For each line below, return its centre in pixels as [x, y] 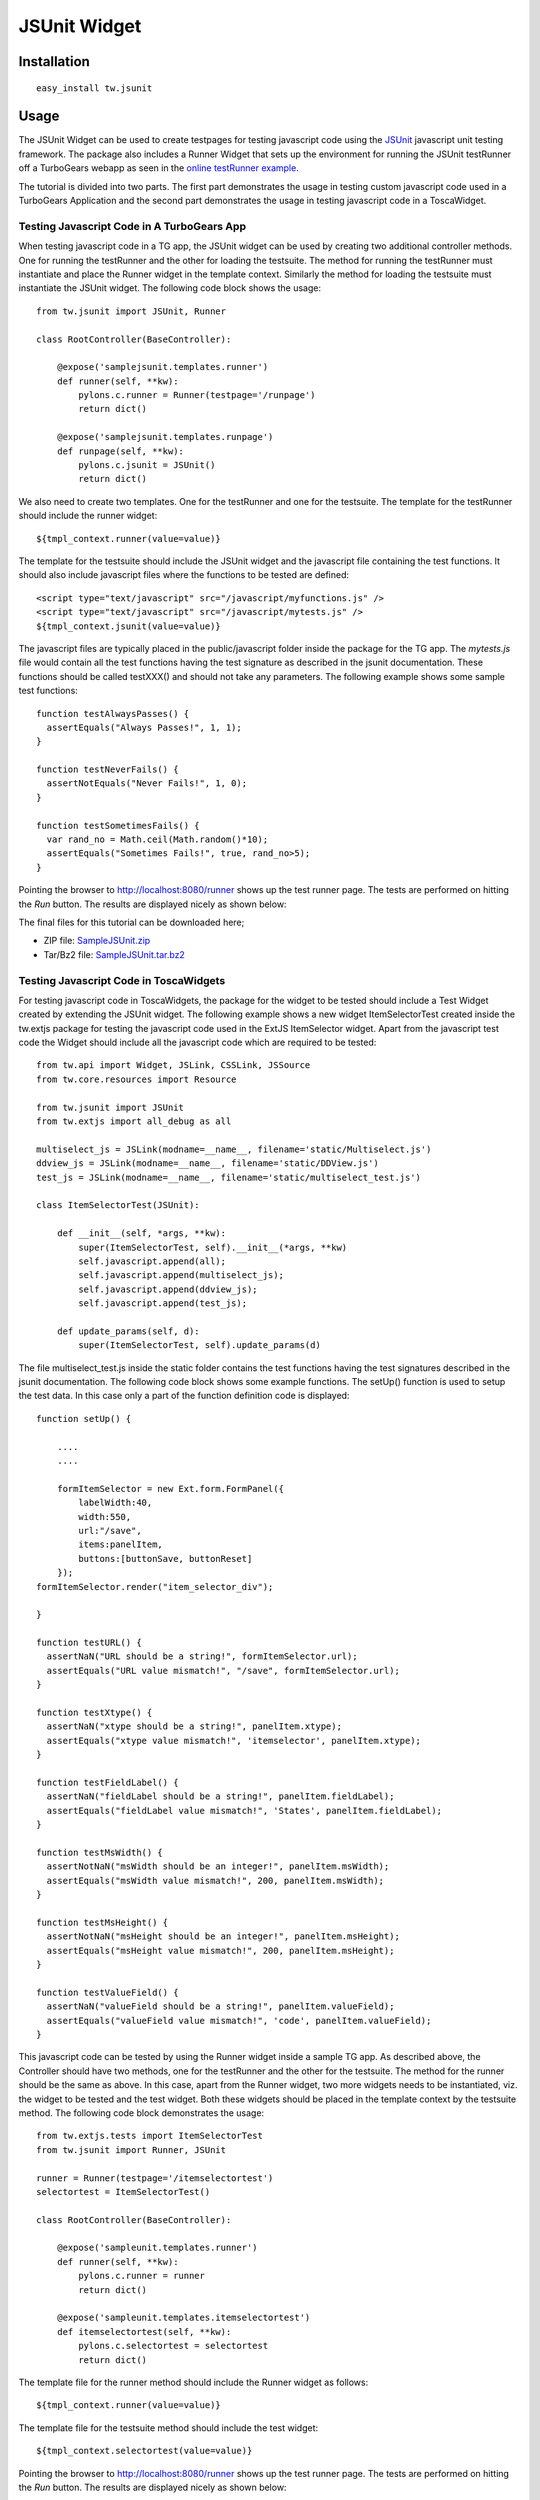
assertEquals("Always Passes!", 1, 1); [144, 727]
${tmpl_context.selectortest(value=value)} [144, 2451]
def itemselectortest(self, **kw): [144, 2331]
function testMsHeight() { [102, 1922]
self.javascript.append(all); [152, 1261]
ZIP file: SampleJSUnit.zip [97, 941]
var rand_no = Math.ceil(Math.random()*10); [157, 839]
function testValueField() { [107, 1992]
